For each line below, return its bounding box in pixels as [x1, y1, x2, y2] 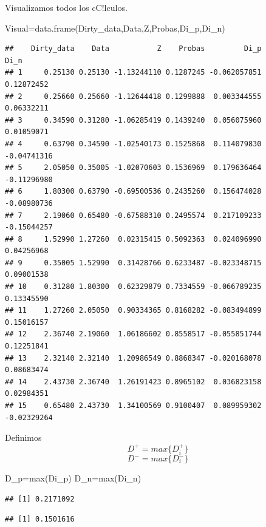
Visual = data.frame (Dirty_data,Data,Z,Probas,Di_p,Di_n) [5, 21, 225, 34]
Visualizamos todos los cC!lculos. [5, 1, 128, 13]
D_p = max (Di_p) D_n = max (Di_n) [5, 472, 142, 484]
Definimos [5, 431, 42, 444]
